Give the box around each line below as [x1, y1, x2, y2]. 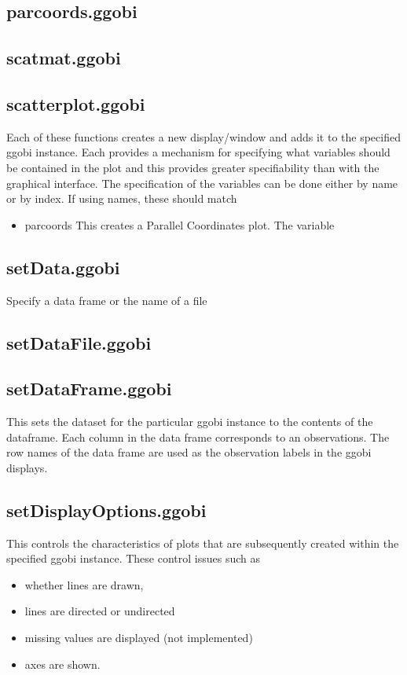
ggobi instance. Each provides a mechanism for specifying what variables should [6, 144, 390, 160]
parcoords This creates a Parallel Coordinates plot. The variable [24, 216, 335, 233]
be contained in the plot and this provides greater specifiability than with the [6, 159, 379, 175]
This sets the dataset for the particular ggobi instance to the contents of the [6, 413, 373, 430]
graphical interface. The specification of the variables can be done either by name [6, 174, 398, 191]
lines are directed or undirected [24, 603, 175, 619]
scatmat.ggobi [6, 46, 121, 70]
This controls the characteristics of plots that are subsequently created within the [6, 534, 399, 551]
